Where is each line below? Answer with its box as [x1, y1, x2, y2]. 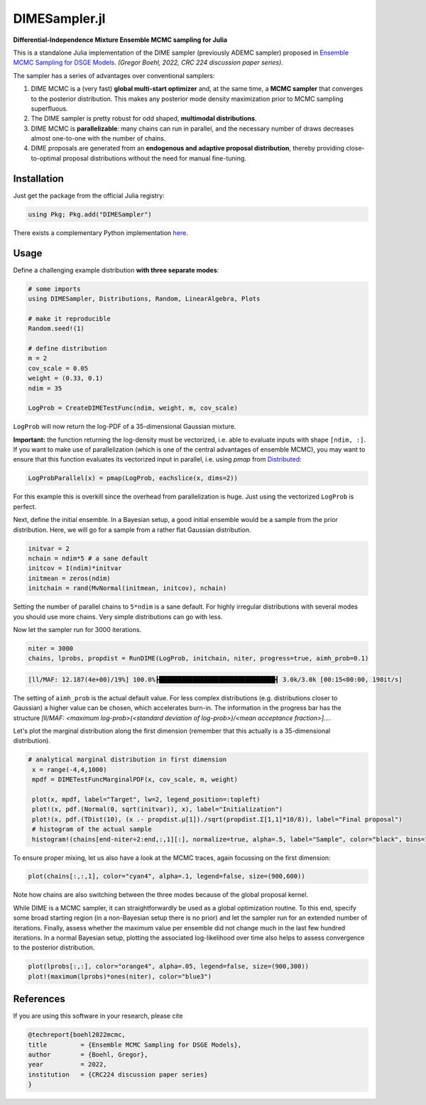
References [13, 993, 65, 1005]
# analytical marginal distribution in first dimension [28, 756, 227, 763]
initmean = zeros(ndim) [28, 574, 111, 582]
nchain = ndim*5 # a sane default [28, 554, 148, 562]
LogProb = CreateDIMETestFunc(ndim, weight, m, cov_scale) [28, 404, 238, 412]
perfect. [13, 502, 37, 511]
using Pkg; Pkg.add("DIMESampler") [28, 210, 152, 218]
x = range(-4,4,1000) [32, 766, 107, 773]
